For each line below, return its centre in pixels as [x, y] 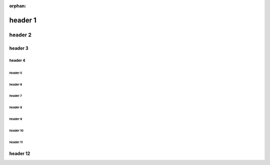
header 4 [17, 61]
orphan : [18, 6]
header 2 [20, 35]
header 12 [20, 153]
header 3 [19, 48]
